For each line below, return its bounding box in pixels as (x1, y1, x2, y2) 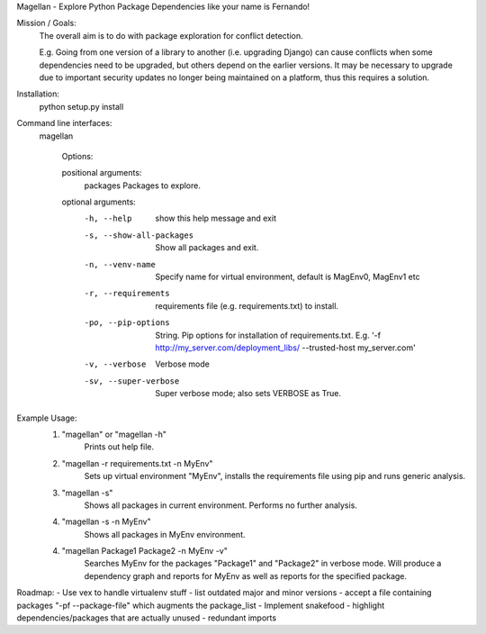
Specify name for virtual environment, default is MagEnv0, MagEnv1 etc (155, 271, 420, 283)
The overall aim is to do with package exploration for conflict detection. (39, 30, 303, 41)
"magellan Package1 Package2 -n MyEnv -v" (61, 546, 229, 557)
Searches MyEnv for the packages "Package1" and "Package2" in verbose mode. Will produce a (84, 558, 442, 569)
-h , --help (84, 213, 132, 224)
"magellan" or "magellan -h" (61, 429, 166, 439)
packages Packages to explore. (84, 180, 202, 191)
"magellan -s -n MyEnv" (61, 516, 152, 527)
